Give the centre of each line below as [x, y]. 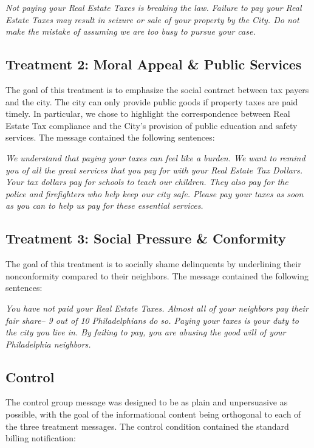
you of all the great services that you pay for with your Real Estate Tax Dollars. [154, 170]
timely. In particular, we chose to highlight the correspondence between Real [148, 114]
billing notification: [41, 438]
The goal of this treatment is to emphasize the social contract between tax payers [157, 89]
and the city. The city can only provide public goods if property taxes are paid [152, 101]
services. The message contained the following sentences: [110, 137]
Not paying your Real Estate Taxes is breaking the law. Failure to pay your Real [154, 7]
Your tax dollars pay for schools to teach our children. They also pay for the [147, 182]
